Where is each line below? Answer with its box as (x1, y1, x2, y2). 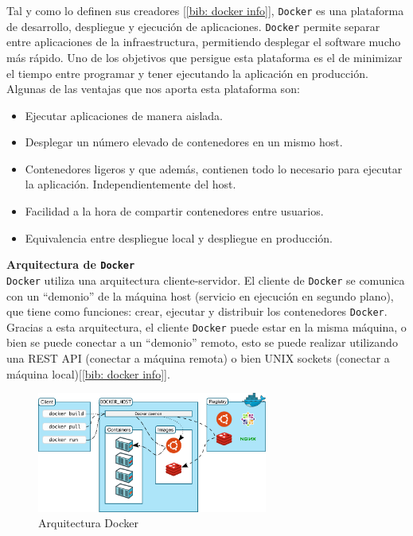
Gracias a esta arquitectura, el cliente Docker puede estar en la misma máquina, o (6, 318, 407, 335)
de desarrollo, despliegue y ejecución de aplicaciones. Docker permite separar (6, 17, 380, 34)
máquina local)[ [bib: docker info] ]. (6, 365, 170, 382)
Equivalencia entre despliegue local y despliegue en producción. (25, 229, 333, 246)
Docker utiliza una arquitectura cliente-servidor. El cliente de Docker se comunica (6, 271, 405, 288)
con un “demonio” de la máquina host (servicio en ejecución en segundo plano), (6, 287, 394, 304)
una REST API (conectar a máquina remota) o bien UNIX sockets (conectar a (6, 350, 390, 367)
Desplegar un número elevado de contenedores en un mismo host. (25, 134, 343, 150)
